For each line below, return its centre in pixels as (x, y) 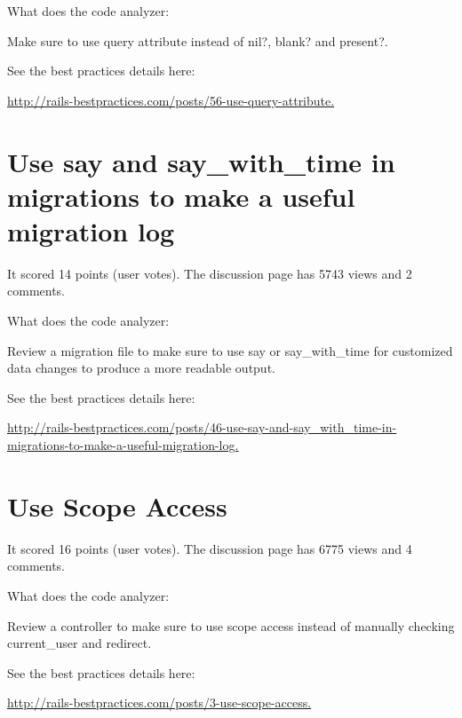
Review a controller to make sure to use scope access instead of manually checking (231, 625)
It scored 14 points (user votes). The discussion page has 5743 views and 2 (210, 273)
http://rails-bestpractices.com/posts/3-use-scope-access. (159, 702)
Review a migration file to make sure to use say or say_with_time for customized (230, 350)
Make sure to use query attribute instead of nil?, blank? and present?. (198, 40)
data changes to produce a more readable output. (141, 368)
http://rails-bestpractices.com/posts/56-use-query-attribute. (171, 100)
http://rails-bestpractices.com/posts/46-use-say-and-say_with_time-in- (202, 427)
